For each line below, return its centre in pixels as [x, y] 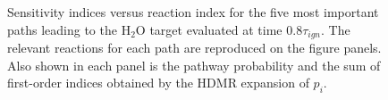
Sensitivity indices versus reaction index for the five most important [193, 12]
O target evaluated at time [209, 29]
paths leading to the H [69, 29]
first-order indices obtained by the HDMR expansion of [158, 83]
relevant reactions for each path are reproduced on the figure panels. [194, 48]
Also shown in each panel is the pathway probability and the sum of [194, 65]
